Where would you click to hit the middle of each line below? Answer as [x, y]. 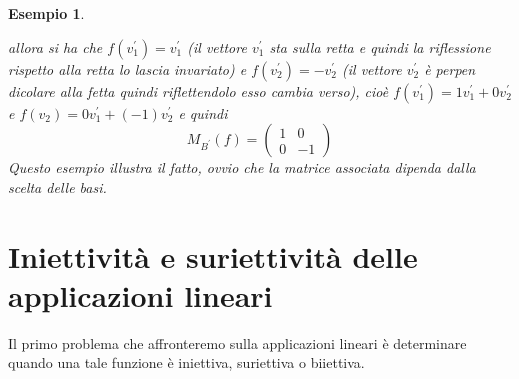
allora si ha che [55, 46]
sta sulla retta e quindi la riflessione [380, 46]
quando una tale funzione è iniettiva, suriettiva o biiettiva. [186, 362]
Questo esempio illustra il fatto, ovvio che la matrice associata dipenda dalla [242, 167]
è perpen [450, 68]
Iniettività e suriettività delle [213, 255]
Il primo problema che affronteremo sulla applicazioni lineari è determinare [237, 342]
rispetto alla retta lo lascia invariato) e [127, 68]
